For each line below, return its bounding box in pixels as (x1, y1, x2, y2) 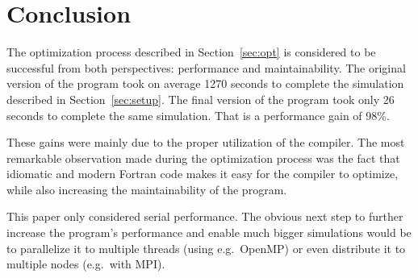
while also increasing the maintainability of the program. (6, 180, 287, 197)
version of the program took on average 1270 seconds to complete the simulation (6, 75, 404, 92)
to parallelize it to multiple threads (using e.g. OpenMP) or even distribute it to (6, 239, 406, 256)
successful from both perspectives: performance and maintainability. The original (6, 59, 406, 76)
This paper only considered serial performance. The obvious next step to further (6, 208, 403, 225)
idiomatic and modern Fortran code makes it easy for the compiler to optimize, (6, 165, 399, 182)
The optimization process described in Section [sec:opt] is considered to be (6, 44, 376, 60)
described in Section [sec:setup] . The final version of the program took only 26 (6, 90, 395, 107)
